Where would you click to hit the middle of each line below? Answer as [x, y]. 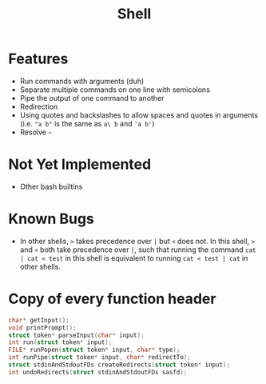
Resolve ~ [36, 132]
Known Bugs [51, 219]
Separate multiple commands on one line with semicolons [115, 90]
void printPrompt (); [43, 328]
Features [38, 59]
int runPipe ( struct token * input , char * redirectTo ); [100, 358]
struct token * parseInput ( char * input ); [77, 335]
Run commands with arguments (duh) [82, 81]
